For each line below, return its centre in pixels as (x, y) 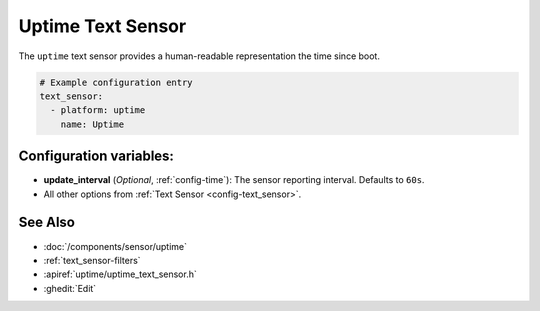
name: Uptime (92, 124)
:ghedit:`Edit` (70, 288)
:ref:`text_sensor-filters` (92, 260)
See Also (46, 222)
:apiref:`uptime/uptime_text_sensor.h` (120, 274)
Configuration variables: (96, 156)
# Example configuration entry (116, 82)
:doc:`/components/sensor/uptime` (115, 246)
